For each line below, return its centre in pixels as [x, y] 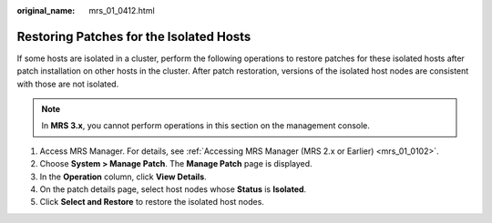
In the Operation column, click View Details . [123, 177]
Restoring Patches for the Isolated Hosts [134, 36]
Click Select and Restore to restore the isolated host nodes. [152, 202]
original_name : [46, 10]
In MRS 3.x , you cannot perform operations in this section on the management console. [206, 126]
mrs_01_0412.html [122, 10]
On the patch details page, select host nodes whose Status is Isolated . [173, 189]
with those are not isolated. [68, 84]
